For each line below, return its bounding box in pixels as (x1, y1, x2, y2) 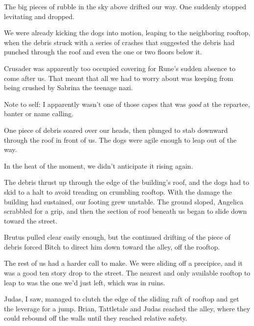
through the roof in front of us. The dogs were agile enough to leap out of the (4, 134, 237, 145)
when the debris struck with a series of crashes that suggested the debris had (4, 37, 235, 47)
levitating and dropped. (4, 11, 74, 21)
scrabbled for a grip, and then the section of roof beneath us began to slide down (4, 206, 247, 216)
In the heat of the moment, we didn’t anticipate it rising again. (4, 160, 193, 171)
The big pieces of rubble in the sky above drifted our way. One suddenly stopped (4, 1, 247, 11)
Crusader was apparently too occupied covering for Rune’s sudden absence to (4, 63, 235, 73)
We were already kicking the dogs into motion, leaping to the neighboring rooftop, (4, 27, 251, 38)
